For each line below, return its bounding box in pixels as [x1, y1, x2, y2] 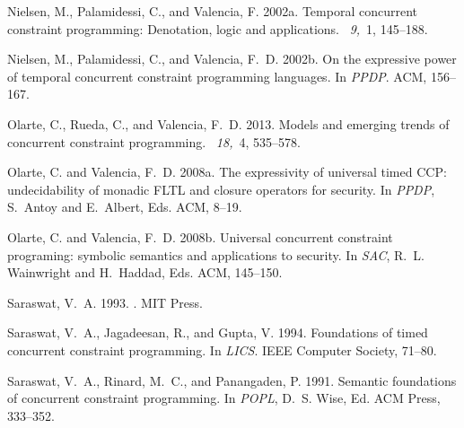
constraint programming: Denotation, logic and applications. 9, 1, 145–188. [7, 19, 428, 38]
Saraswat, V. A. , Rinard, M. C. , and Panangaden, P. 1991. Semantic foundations [7, 371, 457, 389]
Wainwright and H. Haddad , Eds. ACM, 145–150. [7, 263, 283, 282]
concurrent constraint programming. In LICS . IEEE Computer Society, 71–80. [7, 340, 437, 359]
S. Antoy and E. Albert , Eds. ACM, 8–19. [7, 197, 242, 216]
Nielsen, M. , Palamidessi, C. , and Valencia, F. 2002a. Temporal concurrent [7, 2, 417, 20]
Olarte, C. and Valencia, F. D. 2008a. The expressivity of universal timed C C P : [7, 162, 447, 181]
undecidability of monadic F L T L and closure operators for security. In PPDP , [7, 179, 435, 198]
